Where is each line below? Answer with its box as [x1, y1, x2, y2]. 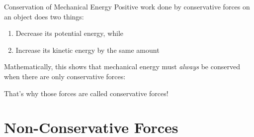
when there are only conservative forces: [4, 71, 126, 81]
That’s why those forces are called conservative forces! [4, 88, 169, 98]
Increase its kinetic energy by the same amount [15, 44, 160, 55]
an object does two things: [4, 11, 84, 21]
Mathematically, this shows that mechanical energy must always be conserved [4, 61, 240, 72]
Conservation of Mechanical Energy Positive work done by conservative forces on [4, 1, 250, 11]
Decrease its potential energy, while [15, 28, 124, 38]
